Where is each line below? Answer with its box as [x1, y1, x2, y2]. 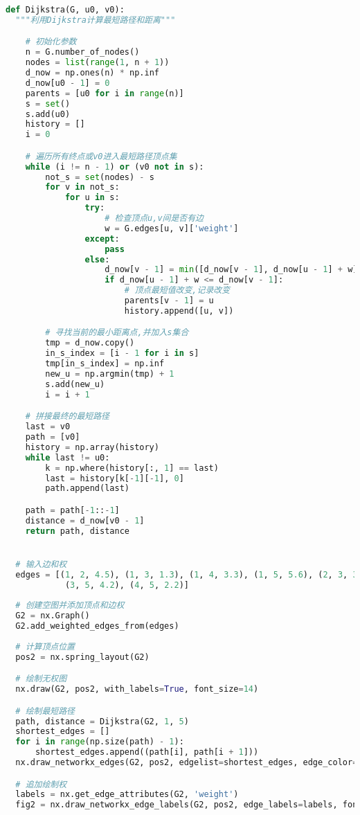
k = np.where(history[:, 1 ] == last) [45, 463, 219, 473]
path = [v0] [25, 432, 80, 442]
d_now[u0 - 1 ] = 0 [25, 78, 110, 88]
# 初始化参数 [25, 37, 77, 47]
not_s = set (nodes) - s [45, 172, 154, 182]
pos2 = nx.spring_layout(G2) [15, 652, 150, 662]
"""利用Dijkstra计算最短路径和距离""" [15, 15, 176, 25]
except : [84, 233, 120, 244]
